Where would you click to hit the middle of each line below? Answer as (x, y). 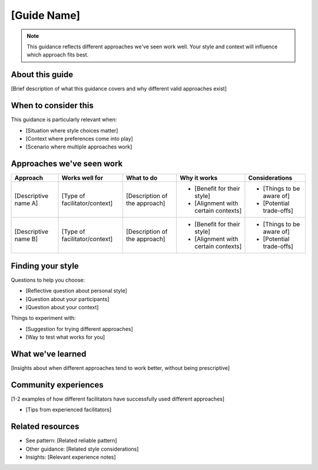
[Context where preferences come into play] (79, 138)
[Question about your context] (62, 307)
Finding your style (45, 266)
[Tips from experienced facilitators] (69, 410)
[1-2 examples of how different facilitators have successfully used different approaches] (118, 399)
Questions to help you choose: (48, 280)
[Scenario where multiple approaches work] (79, 147)
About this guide (42, 75)
